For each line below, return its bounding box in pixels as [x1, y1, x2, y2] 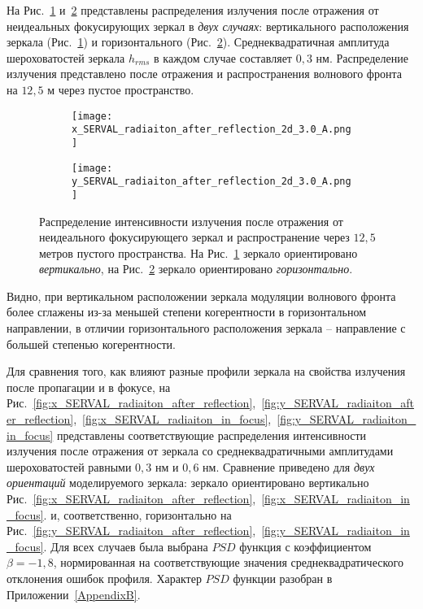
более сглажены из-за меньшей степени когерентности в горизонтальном [7, 303, 367, 320]
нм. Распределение [316, 49, 408, 66]
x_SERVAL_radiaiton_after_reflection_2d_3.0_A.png [72, 124, 351, 136]
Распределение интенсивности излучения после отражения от [39, 212, 343, 229]
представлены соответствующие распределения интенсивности [56, 426, 367, 443]
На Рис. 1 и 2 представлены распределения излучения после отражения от [7, 2, 379, 18]
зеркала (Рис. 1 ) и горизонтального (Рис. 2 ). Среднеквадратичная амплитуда [7, 33, 390, 50]
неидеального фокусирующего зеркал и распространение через [39, 228, 350, 246]
